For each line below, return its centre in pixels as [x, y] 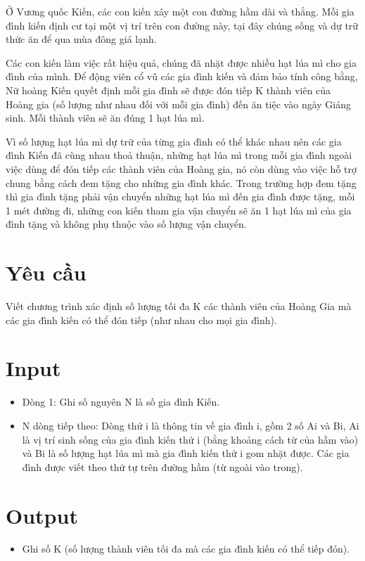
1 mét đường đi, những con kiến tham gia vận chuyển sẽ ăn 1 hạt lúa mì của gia [179, 210]
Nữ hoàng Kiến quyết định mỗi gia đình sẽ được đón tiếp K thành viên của [168, 90]
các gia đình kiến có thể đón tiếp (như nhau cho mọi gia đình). [141, 320]
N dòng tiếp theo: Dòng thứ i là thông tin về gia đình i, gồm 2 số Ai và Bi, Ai [191, 425]
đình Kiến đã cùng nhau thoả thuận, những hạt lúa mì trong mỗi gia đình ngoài [179, 155]
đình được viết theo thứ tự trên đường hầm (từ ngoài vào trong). [162, 466]
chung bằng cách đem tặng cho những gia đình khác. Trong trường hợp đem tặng [181, 182]
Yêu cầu [46, 272]
